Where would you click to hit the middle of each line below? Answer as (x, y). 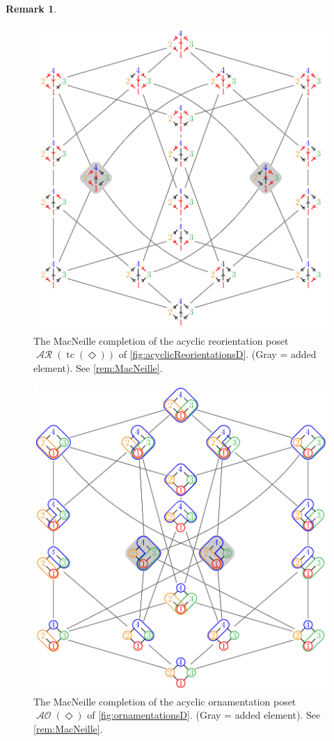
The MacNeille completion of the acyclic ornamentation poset (165, 701)
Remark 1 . (31, 8)
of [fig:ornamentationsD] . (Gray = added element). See (204, 715)
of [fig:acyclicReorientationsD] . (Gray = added (217, 354)
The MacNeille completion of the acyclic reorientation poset (161, 340)
